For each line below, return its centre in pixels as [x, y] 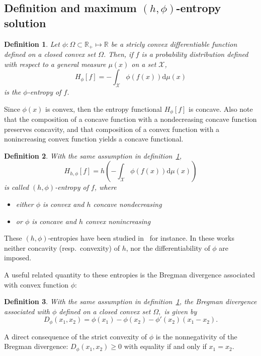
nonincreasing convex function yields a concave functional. [94, 139]
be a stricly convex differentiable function [174, 44]
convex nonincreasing [118, 221]
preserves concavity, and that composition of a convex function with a [112, 129]
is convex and [64, 204]
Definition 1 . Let [32, 44]
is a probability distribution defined [195, 54]
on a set [144, 64]
